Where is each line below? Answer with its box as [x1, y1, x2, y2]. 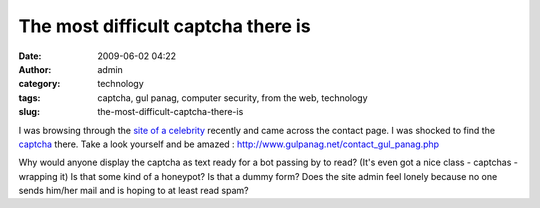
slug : [18, 106, 40, 118]
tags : [18, 91, 41, 104]
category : [18, 78, 61, 90]
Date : [18, 50, 42, 62]
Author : [18, 63, 52, 75]
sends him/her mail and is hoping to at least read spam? [18, 185, 249, 197]
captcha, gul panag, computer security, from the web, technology [97, 91, 369, 104]
